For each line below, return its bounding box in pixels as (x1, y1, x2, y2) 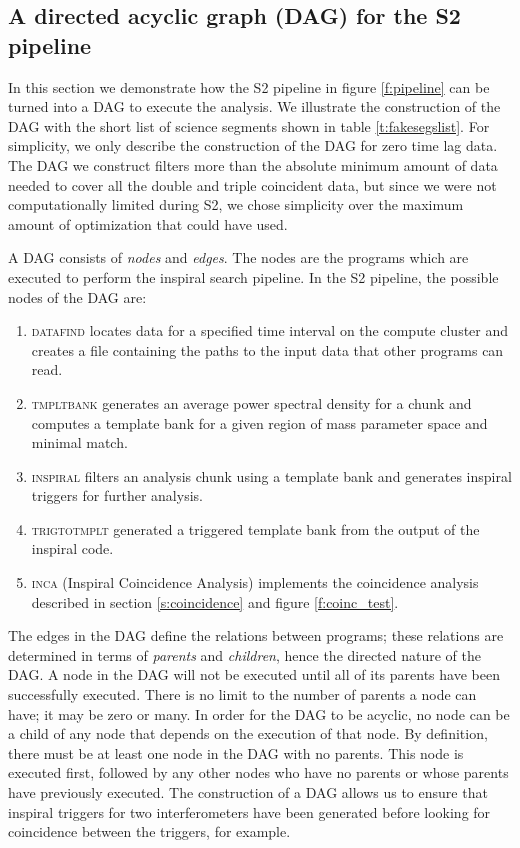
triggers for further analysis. (31, 485, 203, 506)
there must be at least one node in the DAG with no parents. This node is (8, 742, 464, 763)
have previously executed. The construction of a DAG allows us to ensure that (8, 782, 488, 802)
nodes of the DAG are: (8, 286, 147, 307)
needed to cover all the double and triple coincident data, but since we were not (8, 174, 497, 195)
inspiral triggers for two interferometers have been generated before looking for (8, 801, 491, 822)
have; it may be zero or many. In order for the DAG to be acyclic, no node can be (8, 703, 510, 724)
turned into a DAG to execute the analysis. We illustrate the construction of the (8, 96, 501, 117)
